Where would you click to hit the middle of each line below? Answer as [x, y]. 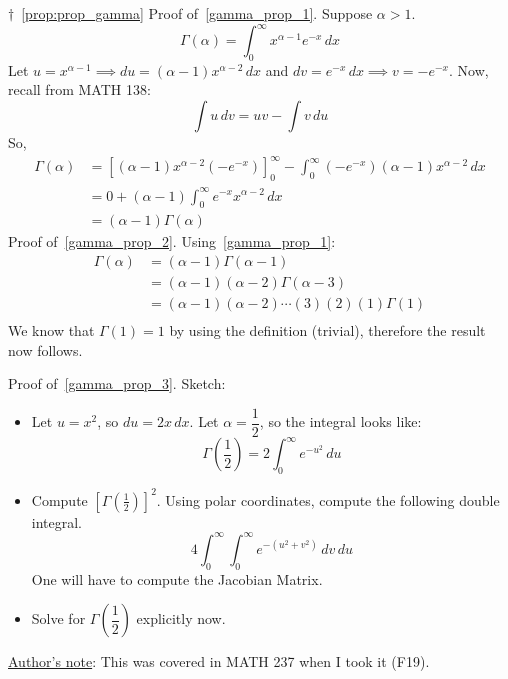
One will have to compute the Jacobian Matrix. [177, 578]
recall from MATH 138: [79, 89]
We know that [51, 330]
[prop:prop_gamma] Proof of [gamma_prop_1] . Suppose [197, 13]
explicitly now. [181, 618]
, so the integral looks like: [340, 421]
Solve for [58, 618]
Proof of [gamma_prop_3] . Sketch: [117, 383]
